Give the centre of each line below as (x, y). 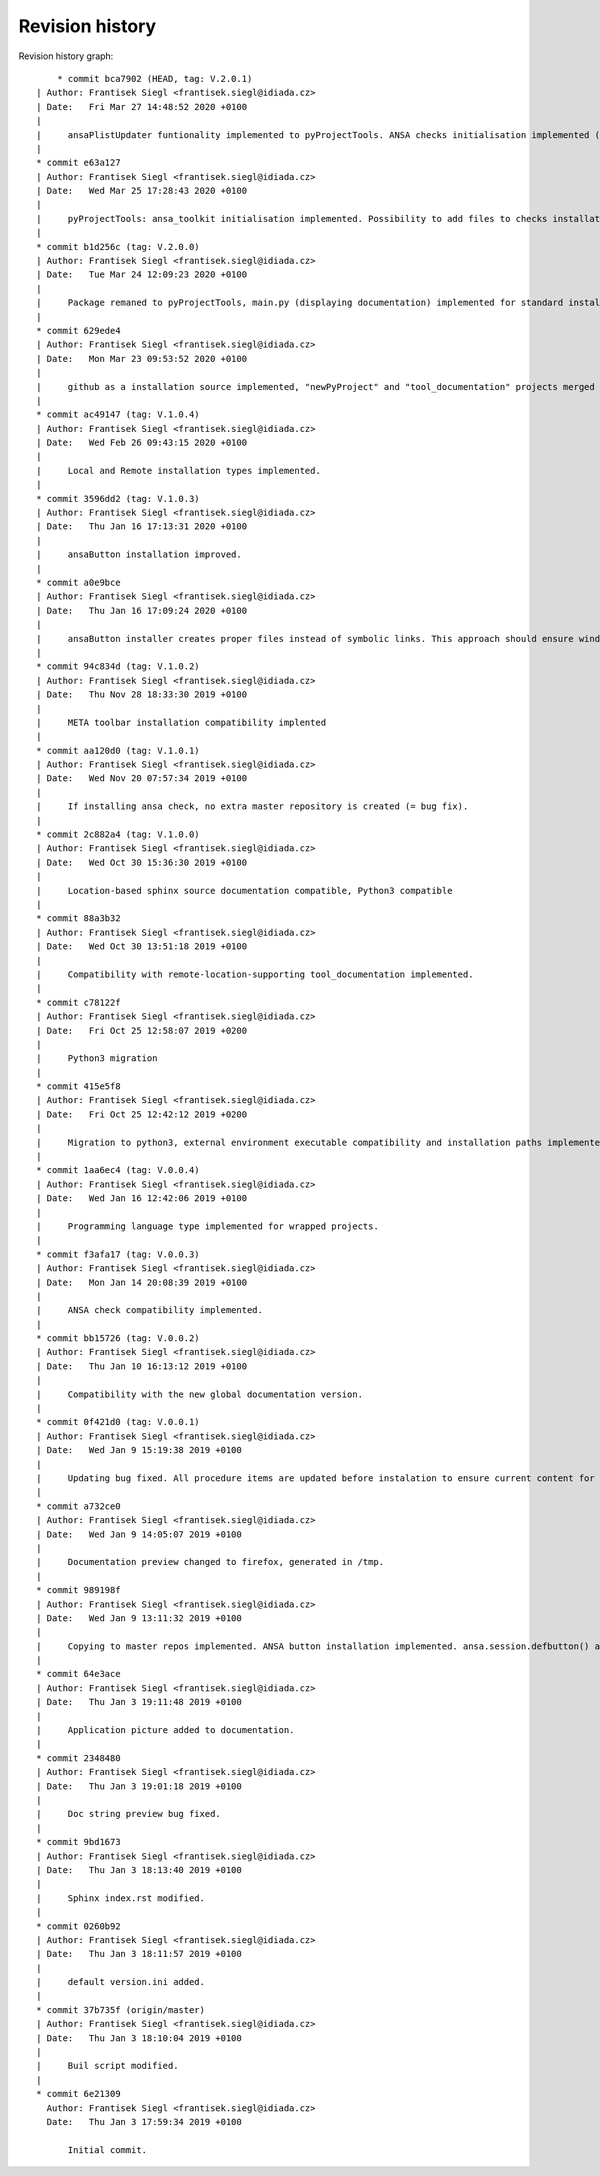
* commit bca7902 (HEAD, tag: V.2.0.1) (154, 78)
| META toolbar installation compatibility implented (181, 722)
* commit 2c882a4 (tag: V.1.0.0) (118, 834)
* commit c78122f (78, 1002)
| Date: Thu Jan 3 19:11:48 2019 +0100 (139, 1702)
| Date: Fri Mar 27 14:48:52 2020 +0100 (142, 106)
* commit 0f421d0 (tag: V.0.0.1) (118, 1422)
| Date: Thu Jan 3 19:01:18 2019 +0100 (139, 1786)
